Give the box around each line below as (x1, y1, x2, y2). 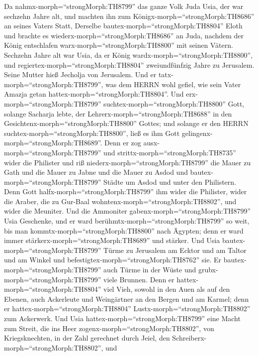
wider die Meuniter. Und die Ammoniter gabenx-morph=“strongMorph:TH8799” (4, 206, 251, 216)
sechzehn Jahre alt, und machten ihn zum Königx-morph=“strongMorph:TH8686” (4, 10, 255, 21)
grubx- (198, 264, 218, 275)
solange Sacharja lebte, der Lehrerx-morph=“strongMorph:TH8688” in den (4, 108, 232, 119)
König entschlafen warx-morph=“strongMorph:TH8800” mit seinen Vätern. (4, 40, 233, 50)
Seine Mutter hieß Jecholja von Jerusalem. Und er (4, 69, 157, 80)
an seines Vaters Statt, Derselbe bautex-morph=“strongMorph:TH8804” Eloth (4, 20, 243, 31)
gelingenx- (181, 127, 213, 138)
